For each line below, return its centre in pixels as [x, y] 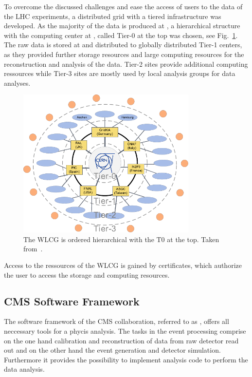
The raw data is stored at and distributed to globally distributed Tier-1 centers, [123, 45]
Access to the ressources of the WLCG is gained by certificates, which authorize [123, 265]
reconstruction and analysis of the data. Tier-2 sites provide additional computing [126, 64]
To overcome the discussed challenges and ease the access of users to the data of [123, 6]
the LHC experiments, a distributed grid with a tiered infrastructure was [113, 16]
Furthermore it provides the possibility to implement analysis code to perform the [126, 359]
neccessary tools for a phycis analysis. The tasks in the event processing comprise [125, 331]
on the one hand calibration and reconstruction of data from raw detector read [121, 340]
